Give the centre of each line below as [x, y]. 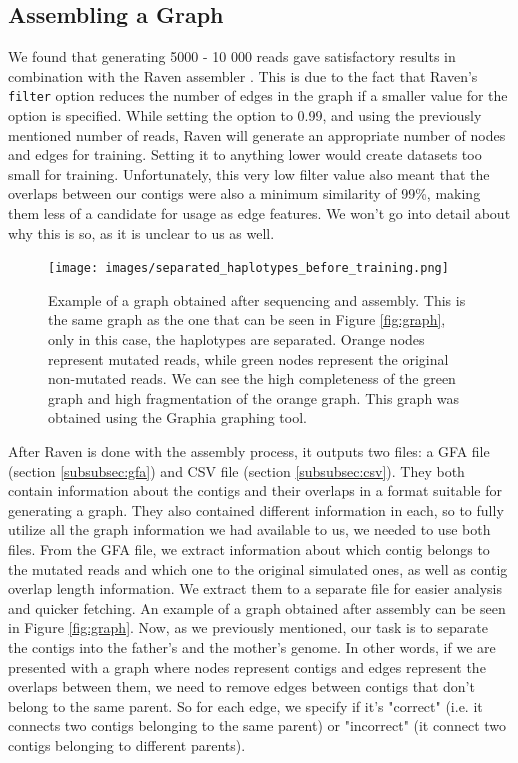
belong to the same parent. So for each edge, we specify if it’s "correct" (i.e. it [245, 705]
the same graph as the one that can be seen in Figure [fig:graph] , [247, 319]
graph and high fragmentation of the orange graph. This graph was [254, 397]
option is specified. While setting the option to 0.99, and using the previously [245, 115]
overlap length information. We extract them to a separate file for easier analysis [255, 588]
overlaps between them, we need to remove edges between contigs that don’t [241, 686]
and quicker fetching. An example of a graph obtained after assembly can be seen [257, 607]
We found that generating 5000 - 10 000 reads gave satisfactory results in [232, 56]
